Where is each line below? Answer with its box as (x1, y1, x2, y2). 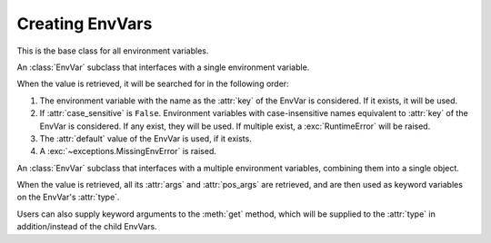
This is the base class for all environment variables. (16, 45, 209, 56)
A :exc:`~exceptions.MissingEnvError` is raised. (39, 146, 217, 157)
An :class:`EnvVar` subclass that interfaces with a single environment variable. (16, 62, 310, 73)
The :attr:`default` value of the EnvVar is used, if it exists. (39, 132, 252, 144)
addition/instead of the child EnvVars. (16, 221, 158, 232)
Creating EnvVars (16, 14, 153, 34)
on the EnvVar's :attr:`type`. (16, 191, 120, 203)
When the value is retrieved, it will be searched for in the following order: (16, 78, 290, 90)
